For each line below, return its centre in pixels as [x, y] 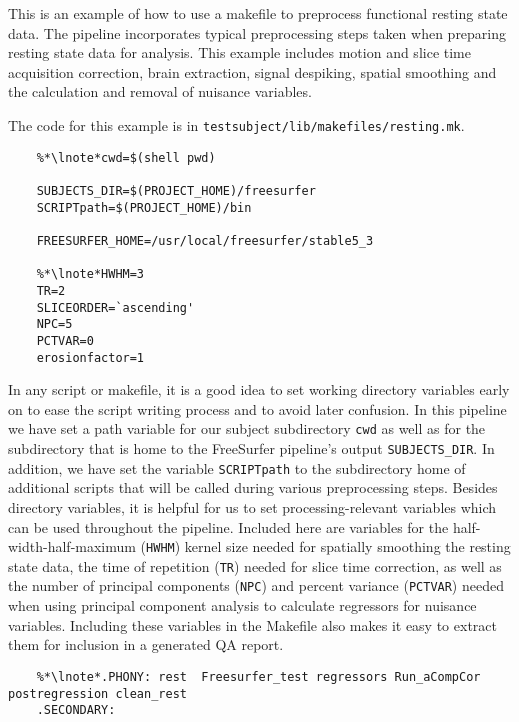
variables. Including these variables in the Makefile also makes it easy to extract [252, 624]
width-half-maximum [72, 546]
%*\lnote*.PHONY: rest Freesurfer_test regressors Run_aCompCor [258, 676]
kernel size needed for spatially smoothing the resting [347, 546]
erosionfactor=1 [90, 357]
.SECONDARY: [76, 710]
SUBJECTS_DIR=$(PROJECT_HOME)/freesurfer [176, 190]
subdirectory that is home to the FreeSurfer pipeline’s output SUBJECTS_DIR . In [251, 448]
